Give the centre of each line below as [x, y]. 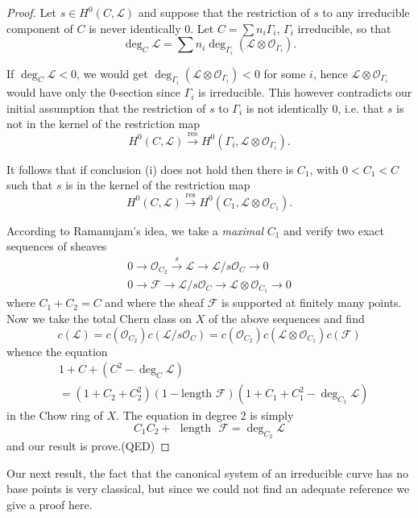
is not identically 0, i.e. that [315, 108]
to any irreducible [366, 12]
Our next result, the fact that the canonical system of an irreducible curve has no [208, 472]
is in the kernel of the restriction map [158, 185]
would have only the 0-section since [93, 92]
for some [285, 73]
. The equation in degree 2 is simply [205, 415]
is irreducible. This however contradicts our [305, 92]
